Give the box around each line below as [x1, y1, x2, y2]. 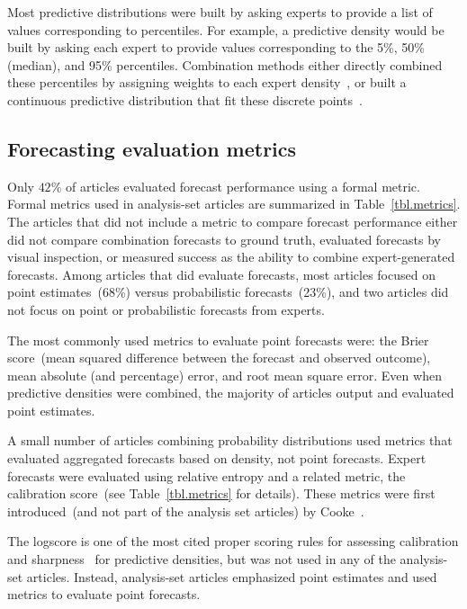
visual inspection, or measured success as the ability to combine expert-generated [7, 247, 455, 266]
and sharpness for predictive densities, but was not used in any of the [7, 550, 396, 569]
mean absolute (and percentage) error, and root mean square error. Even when [7, 365, 442, 384]
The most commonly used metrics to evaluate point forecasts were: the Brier [7, 330, 429, 349]
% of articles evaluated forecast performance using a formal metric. [50, 176, 420, 195]
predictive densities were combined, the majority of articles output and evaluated [7, 383, 454, 402]
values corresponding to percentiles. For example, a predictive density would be [7, 20, 445, 39]
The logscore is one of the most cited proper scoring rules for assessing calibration [7, 532, 459, 551]
